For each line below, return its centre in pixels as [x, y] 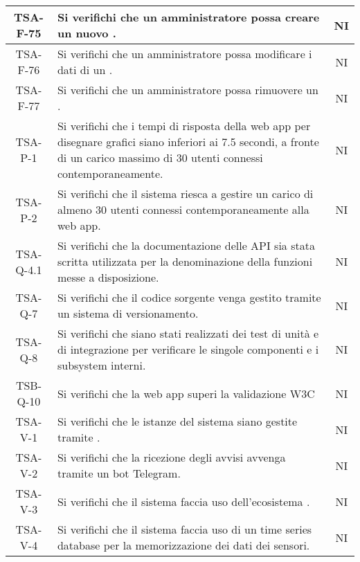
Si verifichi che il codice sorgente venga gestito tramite [189, 297]
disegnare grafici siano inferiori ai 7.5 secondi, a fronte [188, 142]
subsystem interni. [101, 365]
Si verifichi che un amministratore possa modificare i [184, 54]
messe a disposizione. [108, 277]
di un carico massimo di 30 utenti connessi [160, 157]
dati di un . [85, 70]
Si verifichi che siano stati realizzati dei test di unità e [188, 333]
